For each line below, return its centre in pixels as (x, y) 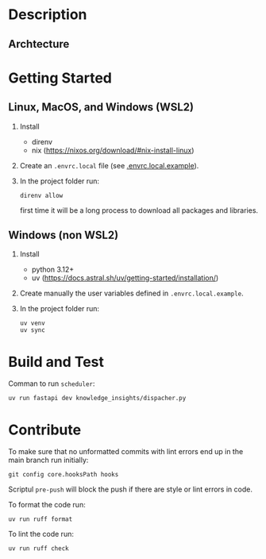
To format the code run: (47, 505)
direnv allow (41, 195)
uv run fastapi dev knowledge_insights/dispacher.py (97, 399)
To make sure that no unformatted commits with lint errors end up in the (126, 452)
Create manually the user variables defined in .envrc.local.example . (131, 293)
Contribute (45, 430)
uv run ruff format (40, 519)
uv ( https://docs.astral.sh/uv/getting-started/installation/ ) (125, 278)
